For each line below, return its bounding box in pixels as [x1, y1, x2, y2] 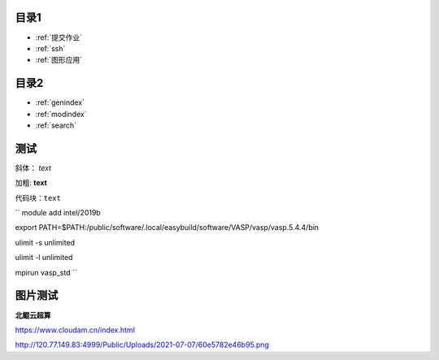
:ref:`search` [35, 120, 77, 130]
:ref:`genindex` [35, 98, 85, 107]
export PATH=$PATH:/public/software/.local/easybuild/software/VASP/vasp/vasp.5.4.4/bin [15, 223, 319, 232]
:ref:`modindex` [35, 109, 87, 119]
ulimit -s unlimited [15, 237, 76, 247]
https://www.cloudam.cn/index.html [15, 325, 136, 335]
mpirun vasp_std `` [15, 267, 77, 277]
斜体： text [15, 163, 52, 172]
